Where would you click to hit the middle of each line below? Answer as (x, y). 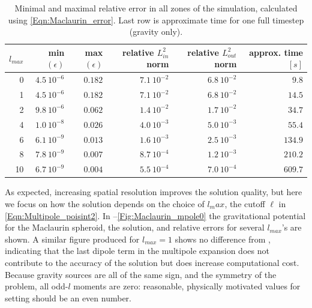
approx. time (276, 52)
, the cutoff (245, 203)
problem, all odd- (37, 286)
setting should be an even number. (68, 297)
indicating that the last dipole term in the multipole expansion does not (137, 251)
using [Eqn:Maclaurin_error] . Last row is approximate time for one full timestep (156, 20)
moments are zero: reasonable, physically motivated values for (187, 286)
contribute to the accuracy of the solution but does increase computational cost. (152, 262)
